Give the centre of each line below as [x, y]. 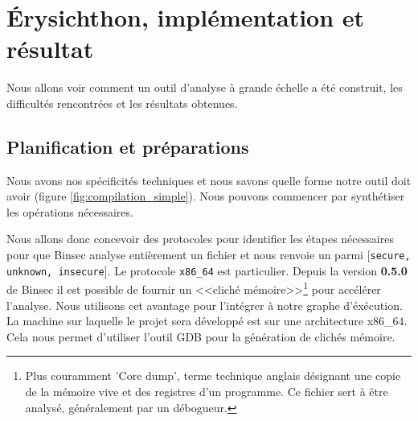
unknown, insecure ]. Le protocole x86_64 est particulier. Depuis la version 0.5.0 [207, 270]
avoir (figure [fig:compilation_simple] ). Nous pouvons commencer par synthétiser [206, 196]
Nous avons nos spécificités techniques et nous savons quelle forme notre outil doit [209, 180]
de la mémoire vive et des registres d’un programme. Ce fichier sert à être [207, 392]
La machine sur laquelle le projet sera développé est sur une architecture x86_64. [207, 321]
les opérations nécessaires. [70, 211]
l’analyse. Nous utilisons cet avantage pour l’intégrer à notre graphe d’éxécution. [205, 305]
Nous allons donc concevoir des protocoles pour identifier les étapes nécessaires [200, 239]
